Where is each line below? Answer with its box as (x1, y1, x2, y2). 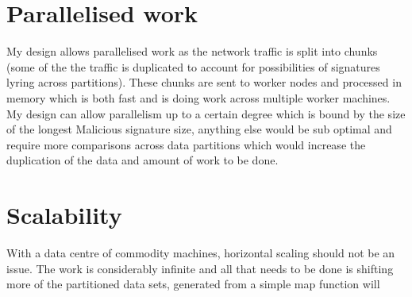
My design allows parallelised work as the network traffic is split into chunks (6, 43, 378, 60)
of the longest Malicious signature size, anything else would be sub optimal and (6, 121, 392, 137)
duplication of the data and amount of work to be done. (6, 152, 279, 168)
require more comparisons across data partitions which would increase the (6, 136, 366, 152)
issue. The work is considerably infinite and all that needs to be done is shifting (6, 260, 394, 276)
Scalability (6, 199, 122, 231)
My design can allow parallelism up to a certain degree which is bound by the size (6, 105, 406, 121)
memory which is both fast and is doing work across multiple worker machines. (6, 89, 391, 106)
